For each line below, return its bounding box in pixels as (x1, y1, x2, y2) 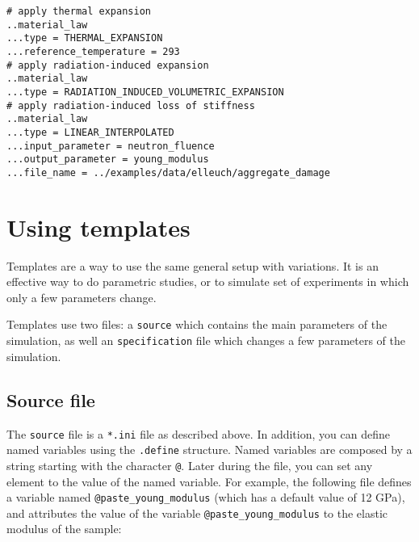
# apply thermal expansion (6, 6, 151, 17)
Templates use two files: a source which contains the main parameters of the (6, 316, 388, 333)
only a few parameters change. (6, 288, 157, 305)
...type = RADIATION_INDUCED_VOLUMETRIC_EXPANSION (6, 86, 284, 98)
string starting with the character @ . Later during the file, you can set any (6, 456, 373, 473)
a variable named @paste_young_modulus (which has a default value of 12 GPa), (6, 489, 405, 506)
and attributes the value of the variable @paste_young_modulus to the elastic (6, 504, 388, 521)
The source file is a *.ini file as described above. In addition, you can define (6, 425, 390, 442)
